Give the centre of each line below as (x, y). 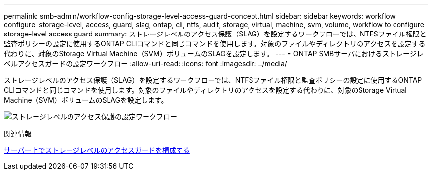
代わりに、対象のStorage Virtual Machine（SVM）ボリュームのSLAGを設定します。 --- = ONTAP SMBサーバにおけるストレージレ (214, 53)
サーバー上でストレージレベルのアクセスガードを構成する (97, 150)
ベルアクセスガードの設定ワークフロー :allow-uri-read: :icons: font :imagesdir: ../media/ (145, 63)
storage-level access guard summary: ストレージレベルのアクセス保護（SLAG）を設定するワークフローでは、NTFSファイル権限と (215, 34)
